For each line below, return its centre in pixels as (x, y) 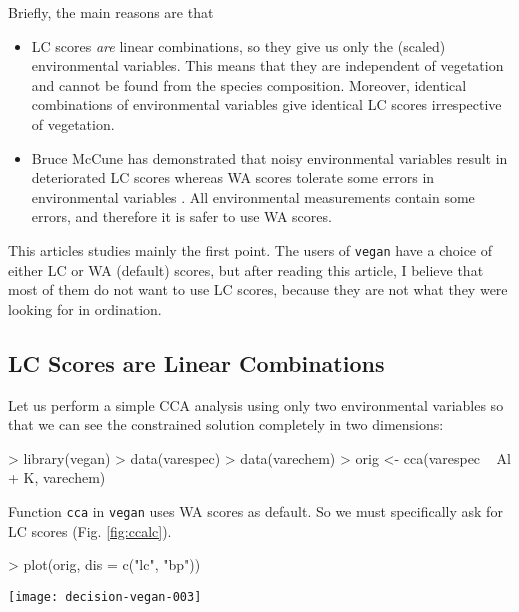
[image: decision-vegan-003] (105, 596)
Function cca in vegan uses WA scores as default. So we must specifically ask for (255, 510)
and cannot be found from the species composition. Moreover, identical (249, 84)
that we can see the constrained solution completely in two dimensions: (226, 424)
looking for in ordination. (85, 308)
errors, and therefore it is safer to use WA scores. (181, 216)
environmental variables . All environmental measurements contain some (253, 196)
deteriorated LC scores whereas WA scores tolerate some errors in (233, 177)
